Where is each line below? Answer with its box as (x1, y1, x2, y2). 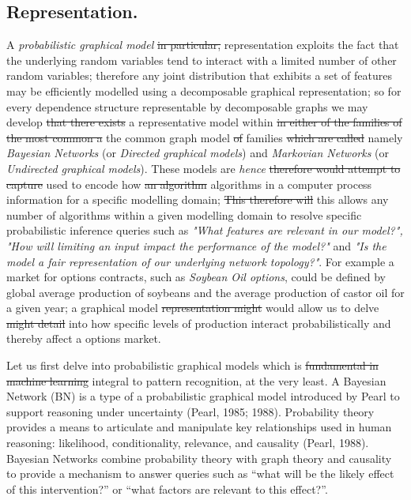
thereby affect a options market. (6, 330, 161, 347)
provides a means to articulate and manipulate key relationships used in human (6, 419, 392, 435)
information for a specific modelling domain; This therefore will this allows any (6, 191, 389, 208)
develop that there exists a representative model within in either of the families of (6, 114, 402, 130)
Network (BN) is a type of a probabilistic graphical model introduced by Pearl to (6, 388, 400, 404)
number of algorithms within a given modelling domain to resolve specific (6, 206, 362, 223)
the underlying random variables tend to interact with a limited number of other (6, 51, 397, 68)
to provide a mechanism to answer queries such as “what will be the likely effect (6, 465, 394, 482)
